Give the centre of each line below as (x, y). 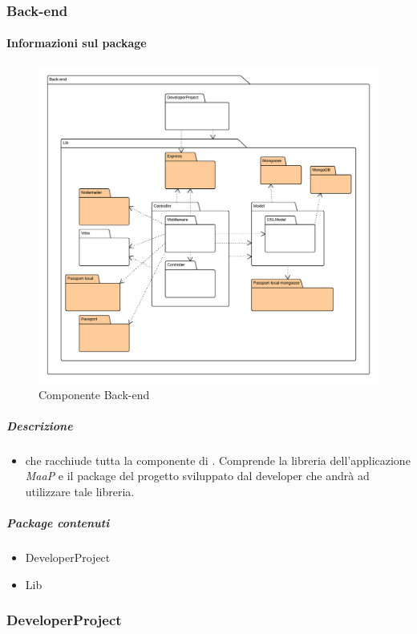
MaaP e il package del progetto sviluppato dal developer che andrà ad (197, 476)
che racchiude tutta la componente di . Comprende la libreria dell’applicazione (218, 460)
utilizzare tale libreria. (80, 491)
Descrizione (40, 425)
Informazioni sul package (77, 43)
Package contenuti (58, 523)
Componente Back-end (94, 394)
